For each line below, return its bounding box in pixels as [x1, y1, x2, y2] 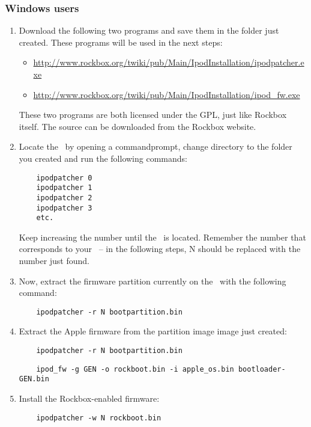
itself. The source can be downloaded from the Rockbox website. [19, 120, 256, 132]
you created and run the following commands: [19, 152, 187, 164]
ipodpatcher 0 [36, 173, 92, 182]
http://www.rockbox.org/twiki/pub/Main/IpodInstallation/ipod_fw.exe [33, 88, 300, 100]
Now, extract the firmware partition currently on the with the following [19, 274, 286, 287]
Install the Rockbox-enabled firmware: [19, 392, 160, 405]
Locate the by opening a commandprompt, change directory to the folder [19, 140, 292, 153]
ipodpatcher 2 [36, 193, 92, 202]
